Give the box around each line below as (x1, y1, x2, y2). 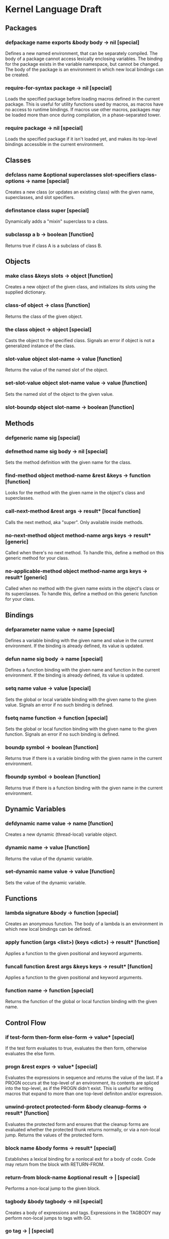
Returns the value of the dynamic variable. (5, 855, 93, 862)
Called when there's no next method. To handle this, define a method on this (5, 550, 164, 556)
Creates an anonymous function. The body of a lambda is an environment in (5, 921, 163, 927)
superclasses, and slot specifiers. (5, 195, 75, 201)
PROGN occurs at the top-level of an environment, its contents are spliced (5, 1080, 159, 1086)
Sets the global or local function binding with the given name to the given (5, 726, 157, 732)
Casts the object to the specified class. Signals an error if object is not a (5, 338, 155, 344)
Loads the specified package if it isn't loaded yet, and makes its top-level (5, 136, 157, 142)
